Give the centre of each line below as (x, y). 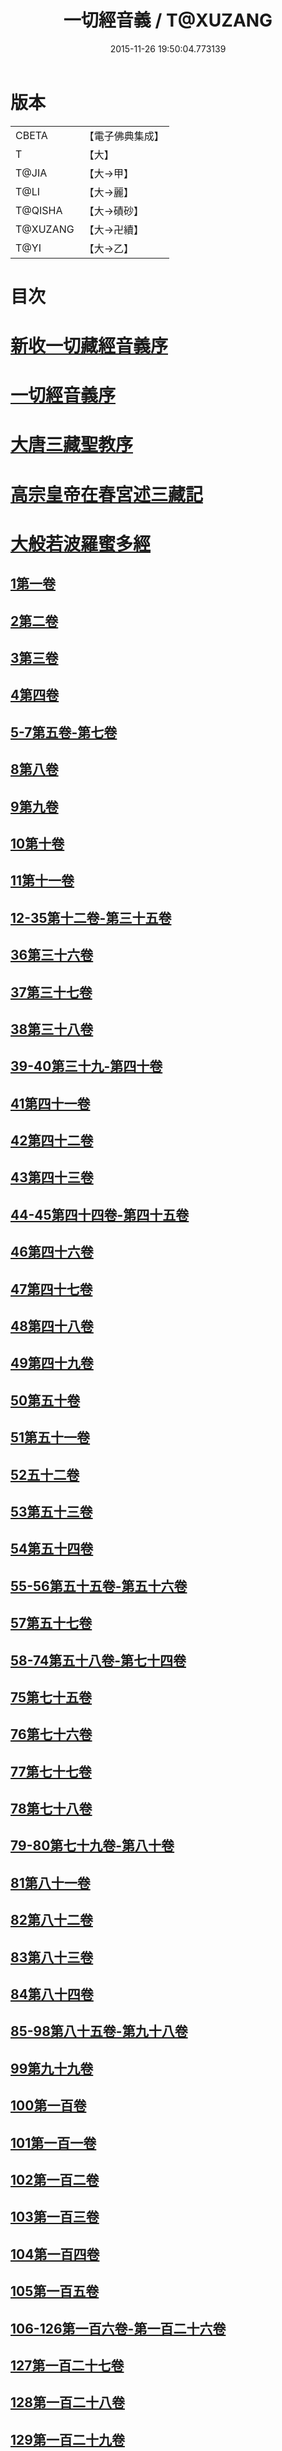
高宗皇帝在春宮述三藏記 (107, 494)
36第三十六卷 (52, 955)
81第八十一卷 (50, 1882)
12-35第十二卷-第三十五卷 (91, 917)
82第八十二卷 (51, 1920)
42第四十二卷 (52, 1141)
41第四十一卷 (50, 1103)
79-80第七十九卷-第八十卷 (92, 1846)
